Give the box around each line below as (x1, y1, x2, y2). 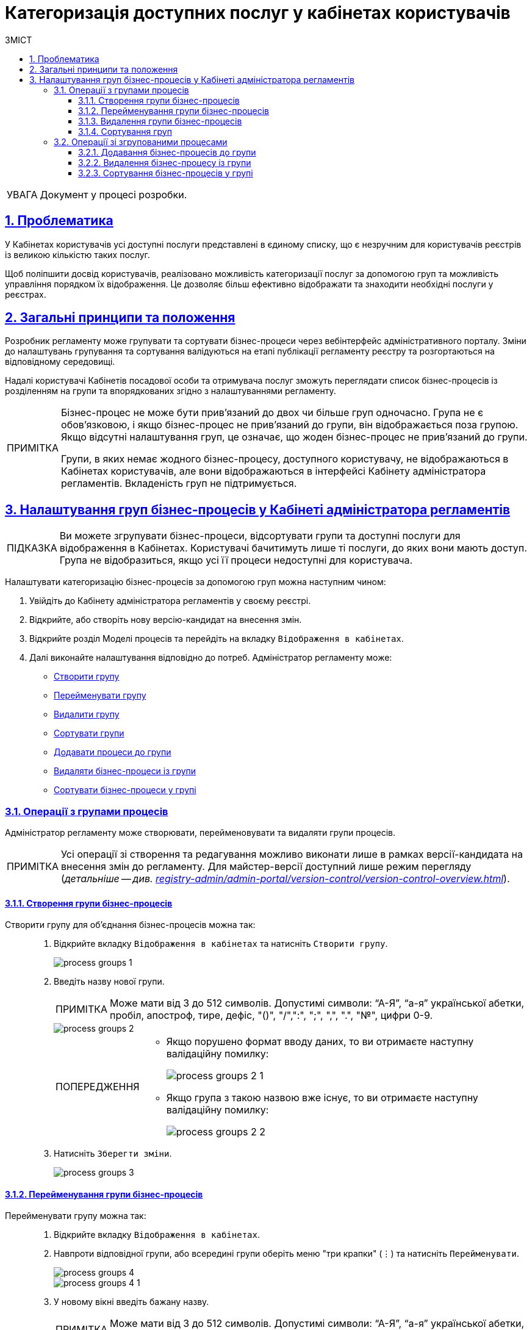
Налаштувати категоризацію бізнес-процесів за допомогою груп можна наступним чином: (5, 577, 386, 588)
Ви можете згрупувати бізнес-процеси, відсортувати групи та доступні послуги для (59, 530, 461, 542)
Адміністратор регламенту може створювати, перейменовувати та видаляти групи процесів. (5, 827, 395, 838)
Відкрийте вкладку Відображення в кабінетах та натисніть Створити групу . (54, 938, 388, 949)
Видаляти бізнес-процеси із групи (54, 766, 196, 777)
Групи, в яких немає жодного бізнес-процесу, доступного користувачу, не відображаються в (61, 453, 509, 465)
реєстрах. (5, 289, 46, 300)
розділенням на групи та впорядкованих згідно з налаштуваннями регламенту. (5, 386, 336, 397)
